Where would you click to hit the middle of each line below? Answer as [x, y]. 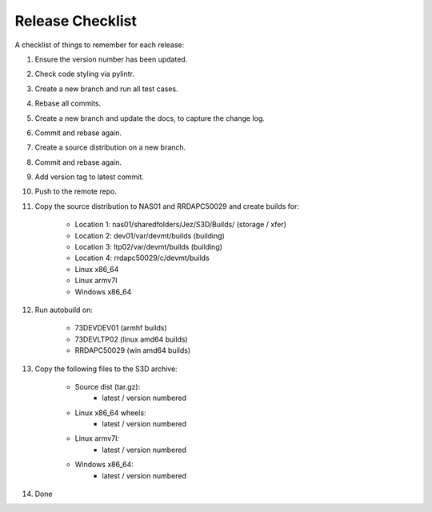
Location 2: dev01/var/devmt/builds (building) [150, 235]
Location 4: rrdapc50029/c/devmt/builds [142, 258]
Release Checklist [76, 21]
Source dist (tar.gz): [108, 386]
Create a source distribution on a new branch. [110, 147]
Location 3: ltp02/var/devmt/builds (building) [149, 247]
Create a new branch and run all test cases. [106, 89]
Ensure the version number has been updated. [111, 59]
